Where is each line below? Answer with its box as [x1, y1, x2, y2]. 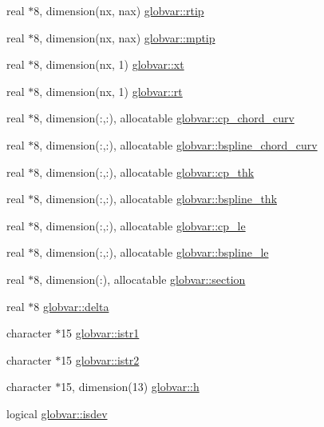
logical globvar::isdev [6, 405, 108, 421]
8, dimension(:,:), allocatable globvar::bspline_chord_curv [34, 136, 318, 153]
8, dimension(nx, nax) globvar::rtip [34, 2, 204, 18]
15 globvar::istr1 [61, 325, 140, 341]
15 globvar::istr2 [61, 351, 140, 368]
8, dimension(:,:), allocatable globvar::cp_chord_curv [34, 110, 294, 126]
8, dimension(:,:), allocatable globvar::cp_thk [34, 163, 255, 180]
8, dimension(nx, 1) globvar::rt [34, 82, 183, 99]
